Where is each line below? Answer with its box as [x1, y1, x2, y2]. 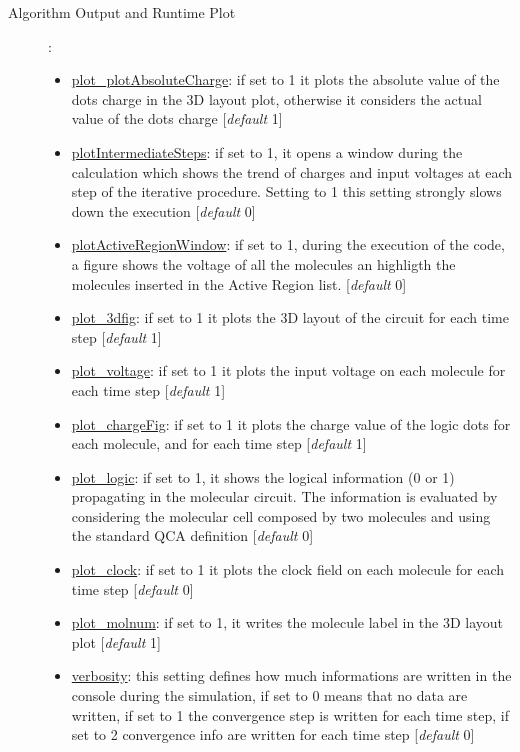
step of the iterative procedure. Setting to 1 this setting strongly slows [71, 181, 502, 202]
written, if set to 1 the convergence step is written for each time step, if [71, 704, 509, 725]
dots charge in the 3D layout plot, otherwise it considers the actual [71, 88, 482, 109]
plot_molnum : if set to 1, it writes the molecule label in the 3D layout [71, 612, 504, 633]
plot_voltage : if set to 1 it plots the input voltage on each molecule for [71, 360, 506, 381]
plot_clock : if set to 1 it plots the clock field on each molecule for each [71, 559, 504, 580]
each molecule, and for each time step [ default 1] [71, 433, 367, 454]
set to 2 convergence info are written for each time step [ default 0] [71, 724, 475, 745]
